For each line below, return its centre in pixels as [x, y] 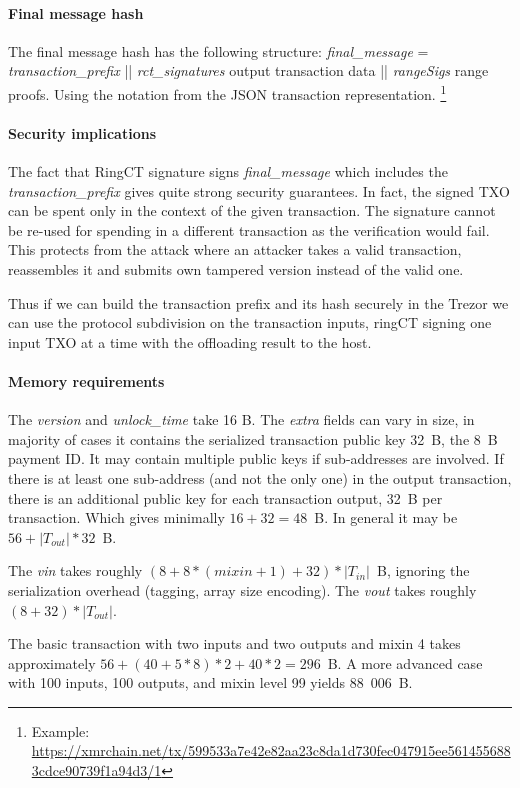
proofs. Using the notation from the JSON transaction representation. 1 [227, 92]
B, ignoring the [423, 570]
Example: [60, 730]
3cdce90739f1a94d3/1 [96, 770]
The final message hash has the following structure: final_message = [218, 50]
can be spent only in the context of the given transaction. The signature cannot [252, 210]
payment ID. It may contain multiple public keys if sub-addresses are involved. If [256, 458]
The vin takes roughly [75, 570]
